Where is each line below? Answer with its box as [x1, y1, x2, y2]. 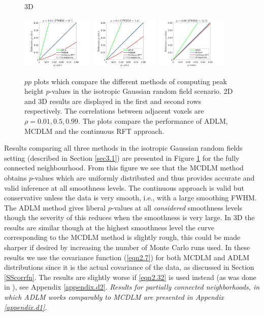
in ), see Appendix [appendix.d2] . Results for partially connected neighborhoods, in [4, 282, 260, 292]
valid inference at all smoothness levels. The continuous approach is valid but [4, 182, 245, 193]
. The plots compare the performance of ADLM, [78, 115, 228, 126]
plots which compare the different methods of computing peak [34, 76, 227, 86]
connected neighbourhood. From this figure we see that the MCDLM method [4, 162, 244, 173]
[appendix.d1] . [4, 301, 47, 312]
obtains [4, 172, 27, 183]
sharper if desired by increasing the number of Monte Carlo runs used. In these [4, 242, 250, 253]
